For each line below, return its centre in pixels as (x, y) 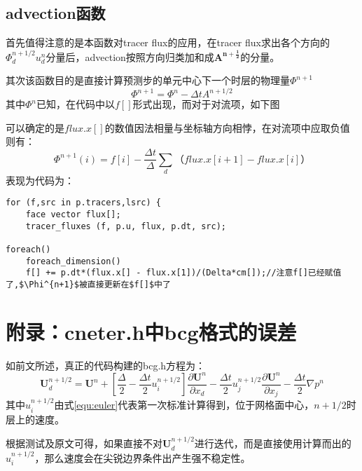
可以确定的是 (35, 127)
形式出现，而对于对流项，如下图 (206, 104)
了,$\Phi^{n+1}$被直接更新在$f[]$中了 (88, 285)
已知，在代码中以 (76, 104)
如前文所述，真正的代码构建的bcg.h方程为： (106, 365)
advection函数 (56, 13)
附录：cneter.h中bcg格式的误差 (151, 331)
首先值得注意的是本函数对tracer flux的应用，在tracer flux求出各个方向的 (168, 42)
